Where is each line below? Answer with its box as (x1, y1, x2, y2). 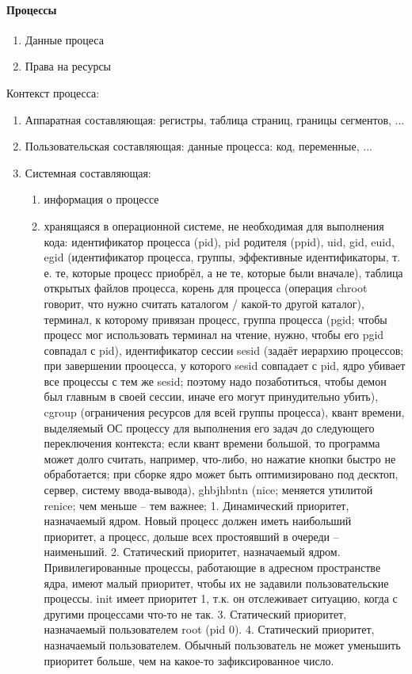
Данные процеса (25, 31, 104, 48)
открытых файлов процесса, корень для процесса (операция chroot (44, 280, 368, 296)
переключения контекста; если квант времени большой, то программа (44, 435, 380, 451)
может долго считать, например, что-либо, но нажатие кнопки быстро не (44, 450, 396, 466)
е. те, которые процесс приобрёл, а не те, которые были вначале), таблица (44, 264, 403, 280)
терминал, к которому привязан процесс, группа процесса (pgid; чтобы (44, 310, 387, 327)
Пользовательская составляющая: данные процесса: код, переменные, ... (25, 138, 372, 154)
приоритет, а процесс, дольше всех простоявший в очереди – (44, 527, 339, 544)
